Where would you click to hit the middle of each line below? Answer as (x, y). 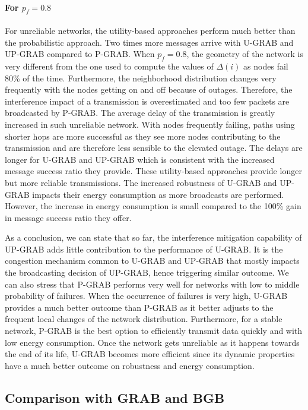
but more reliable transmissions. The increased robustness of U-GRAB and (141, 182)
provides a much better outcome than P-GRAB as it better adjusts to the (139, 307)
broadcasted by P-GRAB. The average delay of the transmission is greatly (140, 113)
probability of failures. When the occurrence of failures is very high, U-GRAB (146, 296)
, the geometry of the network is (245, 54)
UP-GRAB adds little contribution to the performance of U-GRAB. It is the (144, 249)
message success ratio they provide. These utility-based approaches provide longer (153, 171)
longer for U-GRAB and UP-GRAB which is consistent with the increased (140, 159)
